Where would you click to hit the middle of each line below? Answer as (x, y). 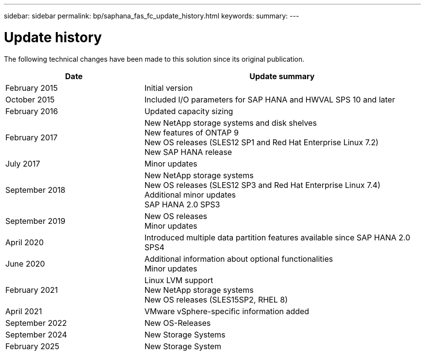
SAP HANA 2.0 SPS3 (182, 204)
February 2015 (32, 88)
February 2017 (32, 137)
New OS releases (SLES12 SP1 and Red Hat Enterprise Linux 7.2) (262, 142)
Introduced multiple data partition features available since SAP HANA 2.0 (277, 237)
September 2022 (36, 323)
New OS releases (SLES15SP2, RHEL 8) (216, 299)
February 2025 (33, 346)
